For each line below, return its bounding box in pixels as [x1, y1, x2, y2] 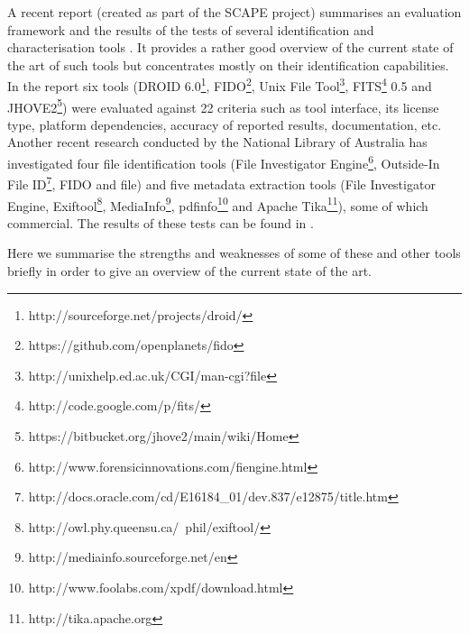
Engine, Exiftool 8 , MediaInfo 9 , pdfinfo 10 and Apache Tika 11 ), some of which [7, 193, 428, 215]
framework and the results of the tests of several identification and [7, 20, 374, 39]
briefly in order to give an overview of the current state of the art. [7, 262, 372, 280]
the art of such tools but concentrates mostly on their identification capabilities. [7, 55, 449, 74]
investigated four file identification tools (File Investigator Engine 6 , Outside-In [7, 152, 440, 172]
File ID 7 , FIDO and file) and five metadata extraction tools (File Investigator [7, 172, 436, 193]
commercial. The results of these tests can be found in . [7, 213, 314, 232]
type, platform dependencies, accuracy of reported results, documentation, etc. [7, 115, 442, 133]
